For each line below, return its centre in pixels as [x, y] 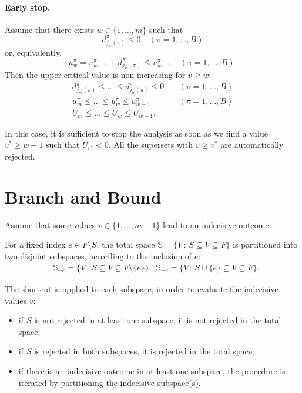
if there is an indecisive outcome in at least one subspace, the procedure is [152, 370]
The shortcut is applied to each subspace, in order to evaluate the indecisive [142, 289]
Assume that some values [50, 224]
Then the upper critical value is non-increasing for [95, 75]
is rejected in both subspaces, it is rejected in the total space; [144, 351]
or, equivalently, [33, 52]
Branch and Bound [83, 196]
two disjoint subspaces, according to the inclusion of [98, 255]
